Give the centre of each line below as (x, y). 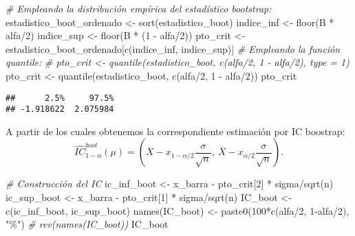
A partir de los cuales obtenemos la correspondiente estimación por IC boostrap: (175, 131)
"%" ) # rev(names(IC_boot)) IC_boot (87, 224)
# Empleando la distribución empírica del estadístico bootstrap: (139, 8)
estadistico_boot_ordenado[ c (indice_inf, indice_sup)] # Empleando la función (173, 48)
